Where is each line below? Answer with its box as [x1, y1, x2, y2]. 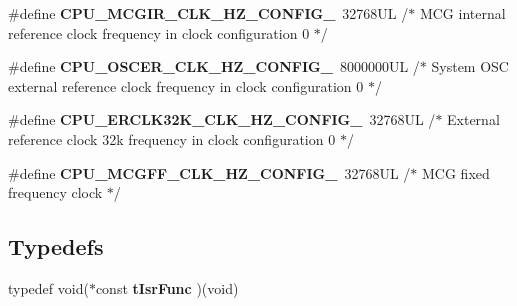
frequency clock [8, 182, 103, 203]
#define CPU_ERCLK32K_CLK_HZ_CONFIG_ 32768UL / [8, 109, 436, 130]
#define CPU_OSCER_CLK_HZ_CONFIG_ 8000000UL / [8, 56, 420, 77]
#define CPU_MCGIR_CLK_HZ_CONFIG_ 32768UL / [8, 3, 409, 23]
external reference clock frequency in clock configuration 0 [8, 75, 364, 96]
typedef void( [8, 277, 89, 298]
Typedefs [8, 231, 104, 262]
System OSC [431, 56, 509, 77]
